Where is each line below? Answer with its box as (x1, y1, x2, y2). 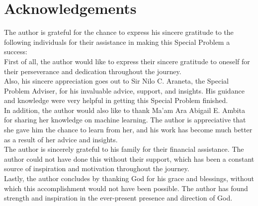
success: (4, 46, 27, 57)
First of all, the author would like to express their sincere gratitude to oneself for (4, 56, 250, 66)
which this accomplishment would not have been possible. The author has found (4, 183, 248, 193)
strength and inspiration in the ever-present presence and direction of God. (4, 193, 233, 203)
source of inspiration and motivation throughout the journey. (4, 163, 189, 174)
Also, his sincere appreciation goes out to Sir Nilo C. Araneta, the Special (4, 76, 229, 86)
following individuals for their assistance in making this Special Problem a (4, 36, 230, 47)
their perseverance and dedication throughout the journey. (4, 66, 181, 76)
